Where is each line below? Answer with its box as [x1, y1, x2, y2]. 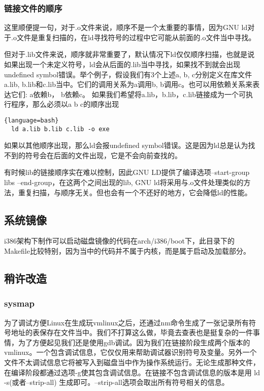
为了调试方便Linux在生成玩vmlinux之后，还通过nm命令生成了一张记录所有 [4, 317, 249, 327]
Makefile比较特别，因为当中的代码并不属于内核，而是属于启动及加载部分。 [4, 246, 250, 256]
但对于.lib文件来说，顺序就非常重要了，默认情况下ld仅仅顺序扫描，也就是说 [4, 49, 255, 59]
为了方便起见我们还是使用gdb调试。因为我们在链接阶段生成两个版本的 [18, 337, 250, 347]
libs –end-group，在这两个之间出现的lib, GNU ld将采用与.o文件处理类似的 [4, 177, 244, 188]
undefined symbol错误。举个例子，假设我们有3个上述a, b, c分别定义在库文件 [4, 69, 252, 79]
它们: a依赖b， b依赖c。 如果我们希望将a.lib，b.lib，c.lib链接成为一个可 [11, 88, 246, 99]
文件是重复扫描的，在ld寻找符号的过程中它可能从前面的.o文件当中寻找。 [16, 32, 256, 42]
